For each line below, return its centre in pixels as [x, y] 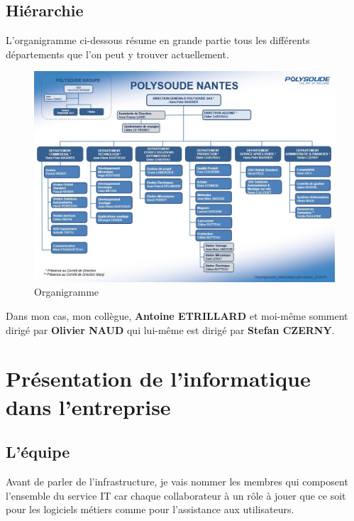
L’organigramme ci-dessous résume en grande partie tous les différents [158, 40]
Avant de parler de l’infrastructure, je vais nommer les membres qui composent [177, 481]
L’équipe [38, 452]
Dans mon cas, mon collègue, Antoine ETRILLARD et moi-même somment [177, 316]
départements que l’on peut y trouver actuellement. [117, 54]
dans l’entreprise [88, 406]
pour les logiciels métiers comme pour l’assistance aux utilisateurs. [150, 509]
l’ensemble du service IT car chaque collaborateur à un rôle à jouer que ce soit [176, 495]
